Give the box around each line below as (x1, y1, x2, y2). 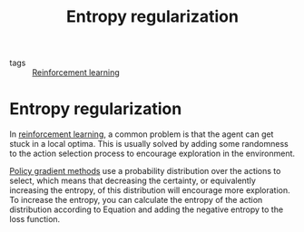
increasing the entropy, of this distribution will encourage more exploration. (9, 185, 290, 196)
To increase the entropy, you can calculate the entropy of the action (9, 195, 263, 206)
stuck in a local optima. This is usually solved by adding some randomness (9, 139, 289, 150)
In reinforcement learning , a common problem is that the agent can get (9, 129, 274, 140)
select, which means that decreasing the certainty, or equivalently (9, 175, 257, 187)
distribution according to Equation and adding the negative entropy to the (9, 204, 284, 215)
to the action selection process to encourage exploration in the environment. (9, 148, 296, 159)
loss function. (9, 214, 61, 225)
